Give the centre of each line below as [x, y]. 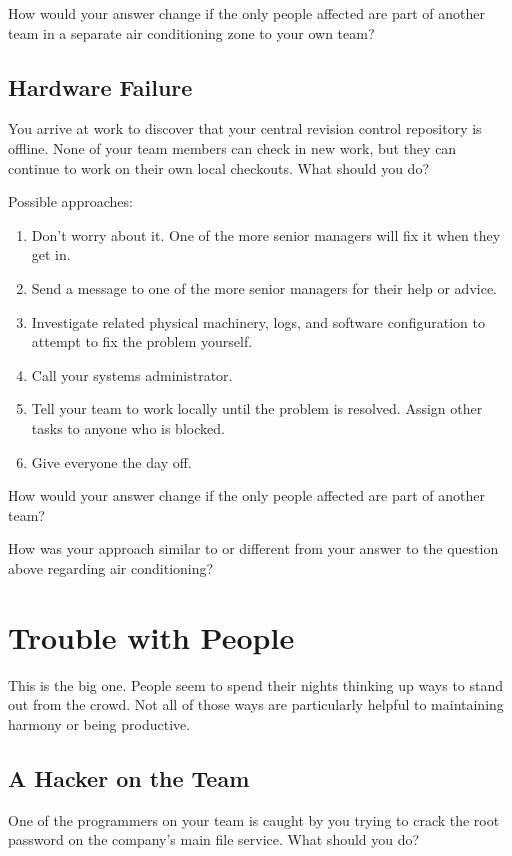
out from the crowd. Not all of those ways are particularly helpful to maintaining [256, 704]
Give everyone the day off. [111, 461]
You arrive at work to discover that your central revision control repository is [245, 128]
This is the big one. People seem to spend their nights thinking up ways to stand [256, 684]
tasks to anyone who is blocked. [128, 427]
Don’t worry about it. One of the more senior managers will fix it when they [266, 234]
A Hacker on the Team [129, 777]
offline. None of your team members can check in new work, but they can [232, 147]
